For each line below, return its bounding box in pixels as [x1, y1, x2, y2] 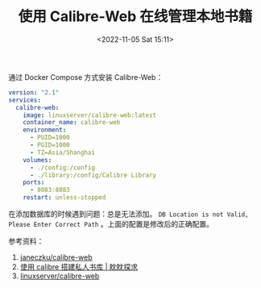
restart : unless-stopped [23, 194, 106, 202]
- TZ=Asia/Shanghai [29, 148, 95, 157]
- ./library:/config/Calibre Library [29, 171, 157, 179]
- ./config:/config [29, 163, 95, 172]
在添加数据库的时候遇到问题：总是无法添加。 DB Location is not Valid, [8, 209, 249, 219]
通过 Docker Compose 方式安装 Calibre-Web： [8, 72, 164, 81]
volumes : [23, 156, 52, 164]
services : [8, 96, 42, 104]
